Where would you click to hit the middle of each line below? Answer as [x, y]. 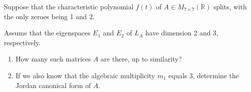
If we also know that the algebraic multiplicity [85, 75]
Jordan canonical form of [53, 85]
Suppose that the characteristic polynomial [69, 6]
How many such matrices [53, 59]
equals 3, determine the [204, 75]
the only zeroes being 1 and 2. [49, 16]
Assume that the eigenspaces [47, 33]
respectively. [22, 42]
